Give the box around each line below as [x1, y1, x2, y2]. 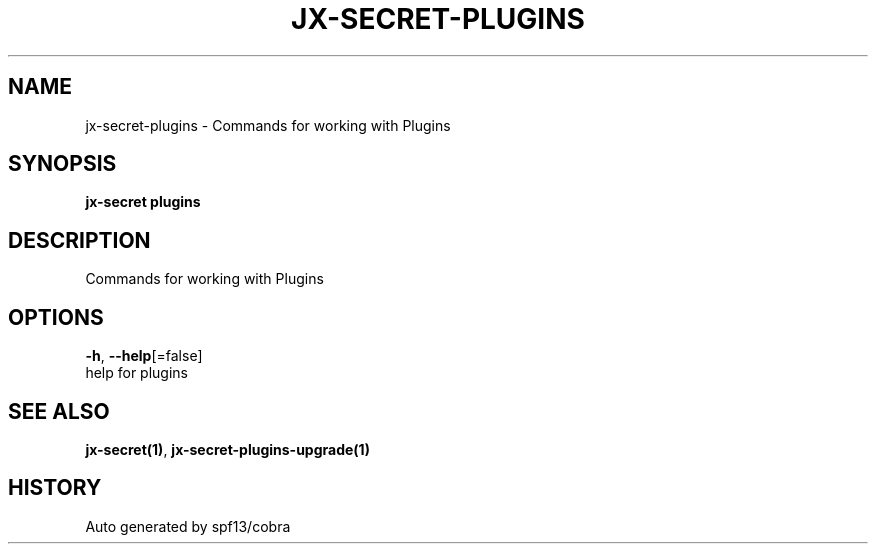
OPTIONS [8, 304, 104, 330]
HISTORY [8, 475, 102, 501]
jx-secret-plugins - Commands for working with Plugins [85, 116, 451, 134]
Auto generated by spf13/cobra [85, 517, 291, 535]
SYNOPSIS [8, 151, 117, 177]
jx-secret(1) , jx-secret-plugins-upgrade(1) [85, 440, 370, 458]
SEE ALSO [8, 398, 110, 424]
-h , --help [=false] [85, 347, 203, 365]
